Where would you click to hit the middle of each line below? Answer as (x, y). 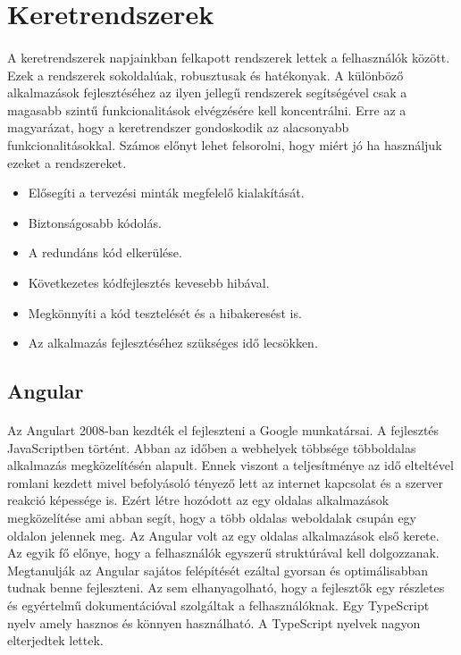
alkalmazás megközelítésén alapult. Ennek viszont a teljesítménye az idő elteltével (230, 465)
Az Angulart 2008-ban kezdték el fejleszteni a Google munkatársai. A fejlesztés (223, 430)
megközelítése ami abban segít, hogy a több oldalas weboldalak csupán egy (212, 518)
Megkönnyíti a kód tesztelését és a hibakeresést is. (165, 312)
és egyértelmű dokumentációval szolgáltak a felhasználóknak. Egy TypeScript (218, 605)
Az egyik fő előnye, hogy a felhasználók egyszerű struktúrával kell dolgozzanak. (223, 553)
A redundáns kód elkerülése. (105, 252)
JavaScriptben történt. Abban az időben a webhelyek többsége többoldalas (212, 447)
